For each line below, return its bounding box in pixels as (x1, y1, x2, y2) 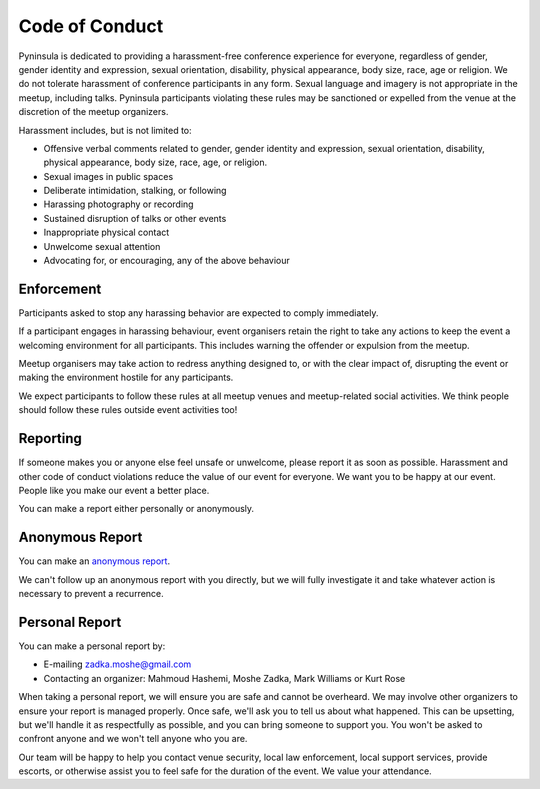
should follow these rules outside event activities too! (18, 404, 238, 416)
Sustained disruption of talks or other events (43, 212, 227, 224)
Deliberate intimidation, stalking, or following (43, 185, 227, 197)
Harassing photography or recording (43, 198, 194, 210)
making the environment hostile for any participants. (18, 371, 234, 384)
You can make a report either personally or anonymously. (18, 503, 255, 515)
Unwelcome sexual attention (43, 240, 161, 252)
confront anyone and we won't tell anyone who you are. (18, 733, 248, 745)
